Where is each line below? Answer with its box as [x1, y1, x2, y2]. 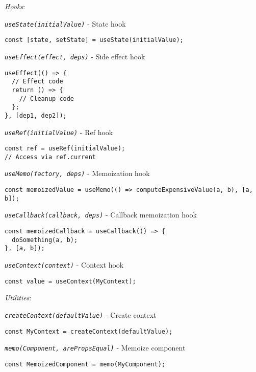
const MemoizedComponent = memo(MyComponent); [5, 360, 165, 368]
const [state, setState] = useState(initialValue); [5, 36, 184, 44]
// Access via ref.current [5, 153, 96, 161]
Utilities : [5, 292, 32, 303]
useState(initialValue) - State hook [5, 18, 126, 29]
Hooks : [5, 1, 25, 11]
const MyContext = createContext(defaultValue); [5, 327, 173, 335]
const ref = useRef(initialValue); [5, 145, 125, 152]
